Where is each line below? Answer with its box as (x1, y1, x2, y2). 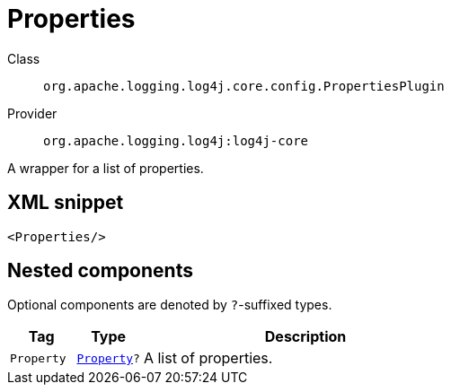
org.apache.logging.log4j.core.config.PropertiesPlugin (43, 78, 445, 93)
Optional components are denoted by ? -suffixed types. (7, 297, 332, 313)
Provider (7, 105, 57, 121)
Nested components (7, 259, 193, 283)
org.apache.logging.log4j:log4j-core (43, 133, 309, 148)
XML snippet (7, 191, 124, 214)
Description (264, 327, 347, 346)
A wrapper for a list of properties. (7, 160, 204, 176)
